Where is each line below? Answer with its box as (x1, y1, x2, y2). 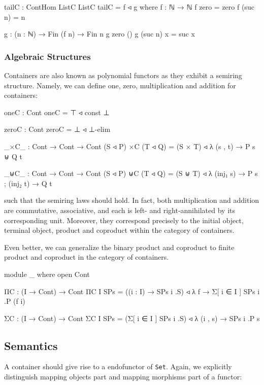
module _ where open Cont (4, 268, 90, 279)
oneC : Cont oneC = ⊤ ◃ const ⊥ (4, 107, 110, 117)
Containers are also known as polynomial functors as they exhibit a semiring (4, 70, 242, 80)
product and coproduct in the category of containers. (4, 252, 169, 262)
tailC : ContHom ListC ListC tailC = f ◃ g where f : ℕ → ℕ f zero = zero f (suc (4, 2, 254, 12)
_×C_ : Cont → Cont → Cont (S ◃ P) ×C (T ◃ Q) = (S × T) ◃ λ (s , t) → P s (4, 141, 255, 151)
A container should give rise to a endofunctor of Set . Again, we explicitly (4, 361, 232, 372)
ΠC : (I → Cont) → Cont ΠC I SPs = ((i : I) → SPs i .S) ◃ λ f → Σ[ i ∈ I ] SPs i (4, 286, 260, 296)
